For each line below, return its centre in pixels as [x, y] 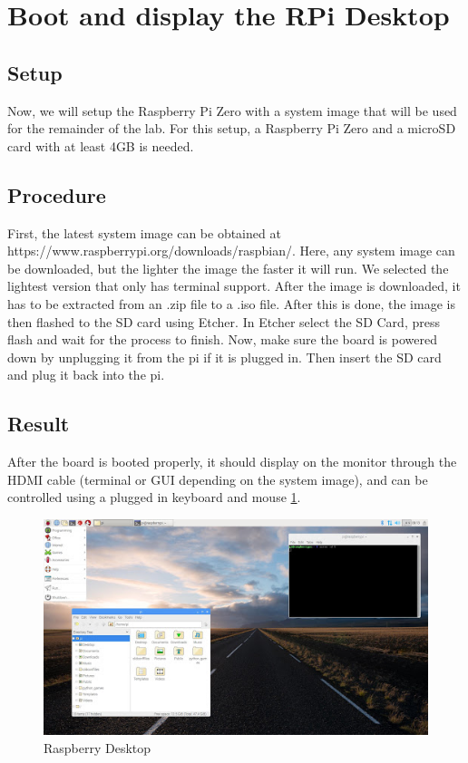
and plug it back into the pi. [86, 375]
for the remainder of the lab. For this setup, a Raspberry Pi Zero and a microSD [232, 128]
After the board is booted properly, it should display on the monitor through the [232, 462]
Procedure [57, 194]
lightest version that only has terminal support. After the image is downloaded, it [234, 286]
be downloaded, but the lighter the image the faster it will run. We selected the [228, 268]
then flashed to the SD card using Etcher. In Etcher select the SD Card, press [224, 321]
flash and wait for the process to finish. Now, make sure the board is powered [222, 339]
